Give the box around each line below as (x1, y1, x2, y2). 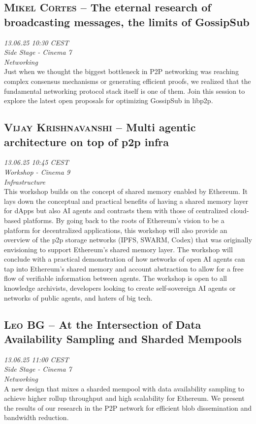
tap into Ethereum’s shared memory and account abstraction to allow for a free (4, 263, 244, 273)
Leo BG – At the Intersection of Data (4, 316, 201, 332)
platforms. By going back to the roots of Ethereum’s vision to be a (23, 215, 224, 225)
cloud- (230, 205, 249, 216)
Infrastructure (4, 176, 45, 187)
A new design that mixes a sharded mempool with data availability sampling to (4, 383, 245, 393)
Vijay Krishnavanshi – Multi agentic (4, 119, 196, 135)
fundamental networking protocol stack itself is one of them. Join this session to (4, 85, 245, 96)
